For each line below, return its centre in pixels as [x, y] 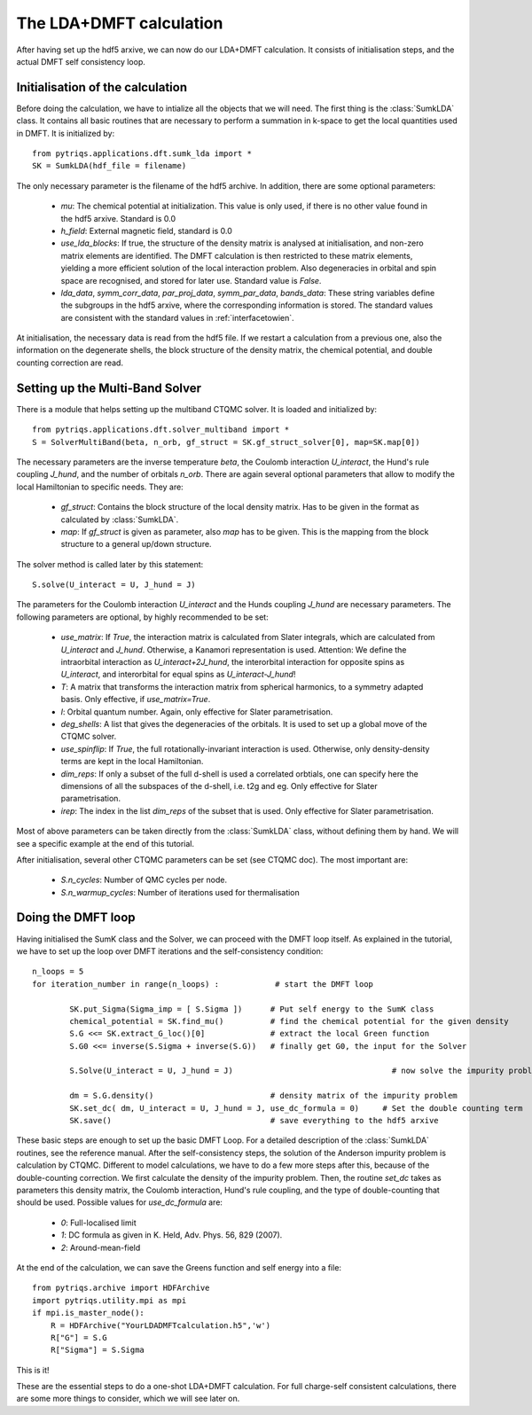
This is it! [33, 1370]
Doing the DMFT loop [76, 918]
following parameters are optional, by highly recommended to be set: [143, 617]
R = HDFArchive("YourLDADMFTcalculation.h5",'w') [160, 1325]
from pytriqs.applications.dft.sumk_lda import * [142, 154]
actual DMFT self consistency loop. [81, 61]
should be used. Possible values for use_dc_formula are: [120, 1202]
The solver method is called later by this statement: [110, 564]
